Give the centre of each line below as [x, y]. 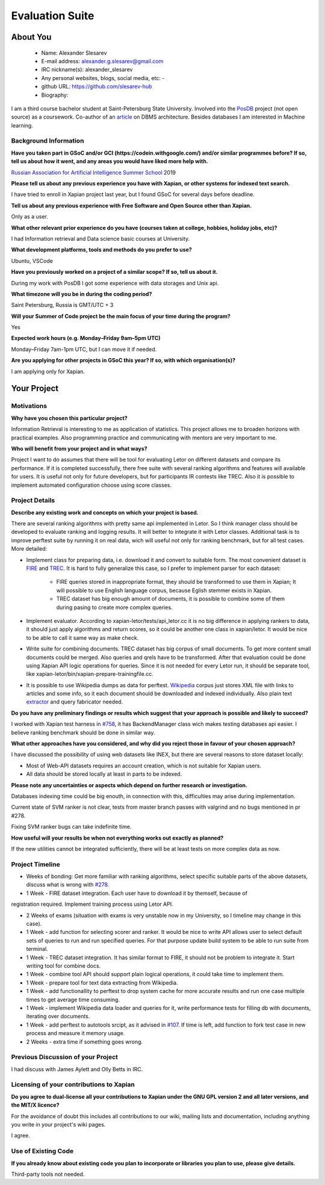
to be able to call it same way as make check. [82, 637]
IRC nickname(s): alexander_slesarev [87, 70]
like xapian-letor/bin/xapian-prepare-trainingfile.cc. [90, 674]
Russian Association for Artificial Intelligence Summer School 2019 [94, 172]
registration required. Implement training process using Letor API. [92, 904]
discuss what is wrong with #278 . [68, 885]
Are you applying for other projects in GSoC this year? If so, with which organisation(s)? [123, 360]
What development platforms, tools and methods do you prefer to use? [101, 250]
